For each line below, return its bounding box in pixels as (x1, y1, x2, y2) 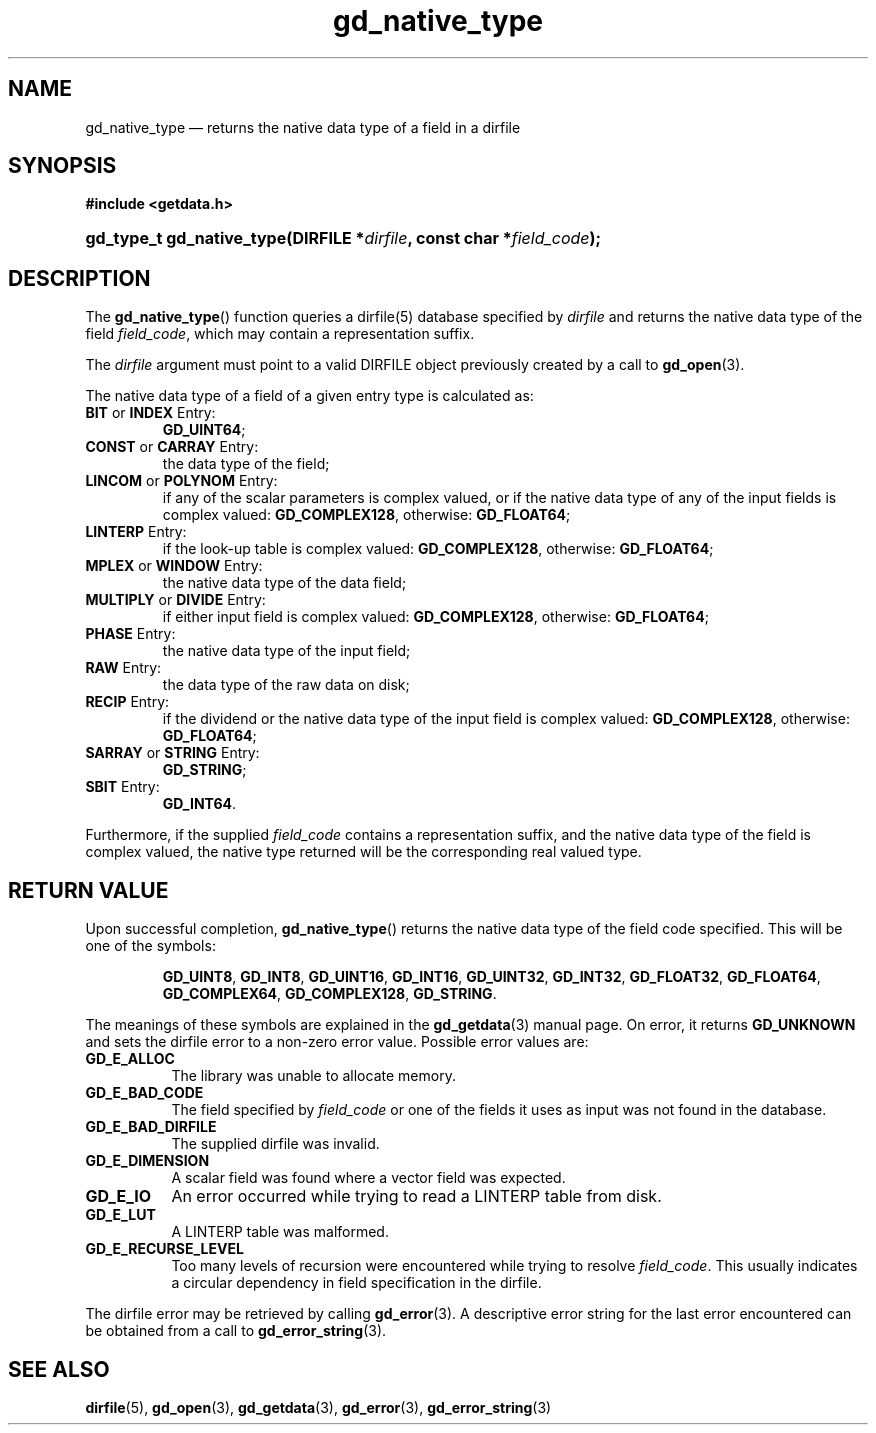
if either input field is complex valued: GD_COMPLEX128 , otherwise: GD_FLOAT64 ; (162, 608, 709, 626)
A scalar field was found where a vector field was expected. (171, 1169, 566, 1187)
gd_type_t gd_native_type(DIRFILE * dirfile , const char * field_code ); (85, 228, 602, 249)
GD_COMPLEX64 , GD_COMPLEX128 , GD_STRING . (162, 985, 497, 1003)
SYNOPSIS (8, 153, 117, 179)
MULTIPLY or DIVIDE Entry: (85, 591, 266, 609)
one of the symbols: (85, 937, 216, 955)
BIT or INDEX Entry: (85, 404, 216, 422)
